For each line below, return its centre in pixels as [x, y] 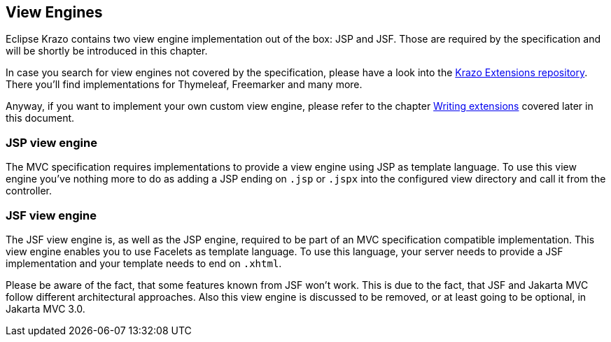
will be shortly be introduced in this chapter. [107, 51]
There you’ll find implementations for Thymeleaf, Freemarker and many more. [184, 85]
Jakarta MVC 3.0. [45, 308]
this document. [40, 118]
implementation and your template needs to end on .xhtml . [144, 263]
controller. [29, 191]
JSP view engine [51, 142]
